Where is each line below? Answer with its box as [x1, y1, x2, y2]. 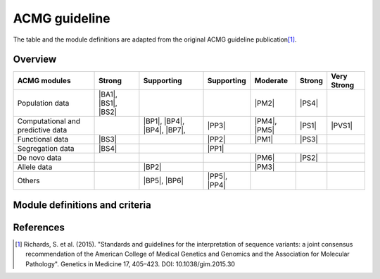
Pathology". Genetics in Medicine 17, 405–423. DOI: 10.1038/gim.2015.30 [25, 259, 236, 268]
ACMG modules [17, 76, 71, 86]
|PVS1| [331, 120, 353, 130]
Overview [13, 54, 57, 66]
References [13, 221, 65, 233]
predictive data [17, 125, 68, 135]
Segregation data [17, 144, 75, 154]
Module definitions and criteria [13, 199, 151, 211]
